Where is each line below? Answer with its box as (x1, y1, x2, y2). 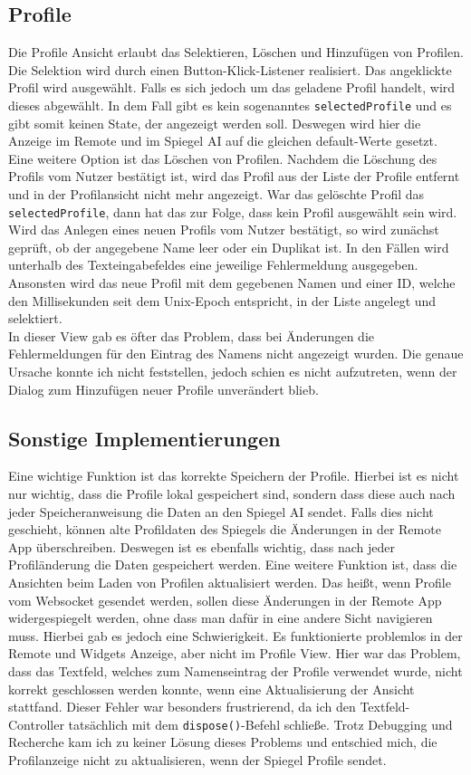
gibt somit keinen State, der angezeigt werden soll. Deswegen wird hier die (8, 113, 421, 132)
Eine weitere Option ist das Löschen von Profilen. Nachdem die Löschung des (8, 148, 437, 167)
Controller (8, 714, 64, 733)
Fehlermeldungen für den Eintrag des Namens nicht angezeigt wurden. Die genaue (8, 344, 464, 363)
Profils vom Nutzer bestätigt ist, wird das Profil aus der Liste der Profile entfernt (8, 167, 460, 186)
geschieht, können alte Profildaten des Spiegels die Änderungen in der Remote (8, 520, 441, 539)
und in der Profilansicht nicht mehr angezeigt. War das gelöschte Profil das (8, 185, 425, 204)
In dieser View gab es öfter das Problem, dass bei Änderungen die (8, 326, 374, 345)
